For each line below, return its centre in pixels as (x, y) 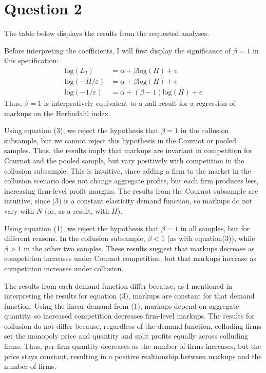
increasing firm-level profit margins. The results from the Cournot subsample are (131, 190)
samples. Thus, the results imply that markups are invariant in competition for (128, 150)
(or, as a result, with (77, 210)
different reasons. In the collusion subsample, (75, 238)
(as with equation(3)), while (211, 238)
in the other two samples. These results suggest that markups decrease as (139, 248)
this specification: (32, 60)
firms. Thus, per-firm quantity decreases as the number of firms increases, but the (133, 346)
